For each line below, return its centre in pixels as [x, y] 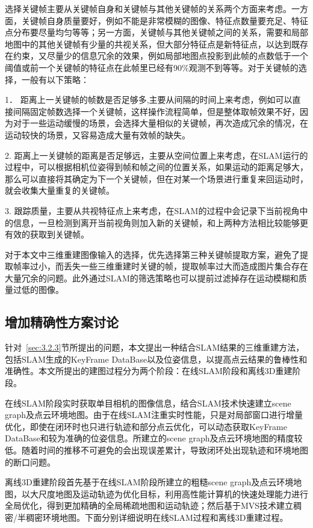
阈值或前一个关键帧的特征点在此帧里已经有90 [93, 67]
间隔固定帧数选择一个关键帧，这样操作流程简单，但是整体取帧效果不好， [156, 111]
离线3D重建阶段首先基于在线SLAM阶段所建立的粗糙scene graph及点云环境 [149, 482]
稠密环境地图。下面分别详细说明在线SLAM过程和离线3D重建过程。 [157, 517]
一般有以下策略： [55, 79]
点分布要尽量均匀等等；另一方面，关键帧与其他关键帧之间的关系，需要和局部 [156, 32]
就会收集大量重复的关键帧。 [60, 190]
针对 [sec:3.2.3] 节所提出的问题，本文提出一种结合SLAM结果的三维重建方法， [155, 347]
